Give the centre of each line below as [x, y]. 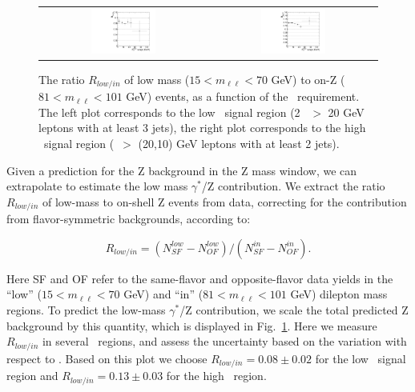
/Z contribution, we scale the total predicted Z [294, 310]
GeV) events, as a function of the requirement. [243, 96]
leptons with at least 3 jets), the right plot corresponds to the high [202, 128]
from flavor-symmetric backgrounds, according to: [129, 219]
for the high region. [216, 376]
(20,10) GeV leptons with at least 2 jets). [239, 144]
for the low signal [361, 358]
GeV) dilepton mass [339, 294]
